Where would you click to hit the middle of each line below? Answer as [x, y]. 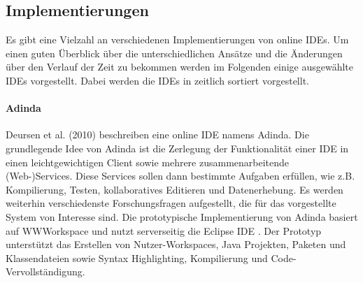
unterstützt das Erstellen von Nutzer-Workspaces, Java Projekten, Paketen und [176, 244]
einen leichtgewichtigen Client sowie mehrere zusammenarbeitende [148, 162]
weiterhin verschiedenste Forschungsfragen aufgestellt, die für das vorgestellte [171, 203]
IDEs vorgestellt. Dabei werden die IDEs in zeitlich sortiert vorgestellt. [157, 80]
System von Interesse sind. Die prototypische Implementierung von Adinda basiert [182, 216]
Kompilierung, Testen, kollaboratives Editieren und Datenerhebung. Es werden [175, 189]
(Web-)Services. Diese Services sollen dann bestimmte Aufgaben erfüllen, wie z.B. [180, 176]
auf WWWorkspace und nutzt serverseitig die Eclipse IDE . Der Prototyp [164, 230]
